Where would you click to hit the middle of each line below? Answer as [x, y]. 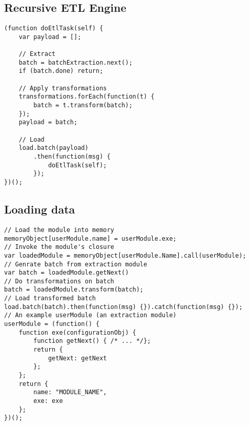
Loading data [40, 209]
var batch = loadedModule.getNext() [67, 273]
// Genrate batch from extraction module [76, 264]
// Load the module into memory [59, 230]
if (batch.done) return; [61, 71]
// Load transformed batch [50, 298]
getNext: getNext [77, 358]
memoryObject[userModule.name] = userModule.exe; [90, 238]
